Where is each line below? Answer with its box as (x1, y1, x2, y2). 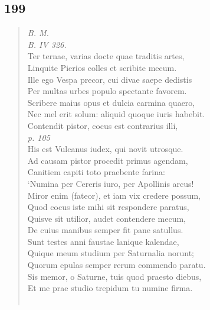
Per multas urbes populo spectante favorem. (27, 85, 187, 97)
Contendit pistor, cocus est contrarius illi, (27, 119, 178, 131)
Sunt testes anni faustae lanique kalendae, (27, 235, 179, 247)
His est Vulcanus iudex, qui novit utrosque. (27, 143, 183, 155)
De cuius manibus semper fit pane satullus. (27, 224, 183, 236)
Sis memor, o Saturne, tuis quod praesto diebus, (27, 270, 202, 282)
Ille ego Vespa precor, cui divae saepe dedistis (27, 73, 192, 85)
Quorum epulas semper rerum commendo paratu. (27, 259, 206, 271)
